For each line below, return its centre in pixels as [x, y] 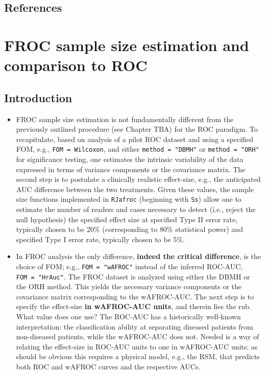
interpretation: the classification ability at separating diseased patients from [135, 326]
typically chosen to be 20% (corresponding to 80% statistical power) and [129, 229]
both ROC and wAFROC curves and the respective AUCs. [108, 367]
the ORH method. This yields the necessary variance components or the [129, 286]
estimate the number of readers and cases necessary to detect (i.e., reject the [136, 209]
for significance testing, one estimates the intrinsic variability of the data [130, 159]
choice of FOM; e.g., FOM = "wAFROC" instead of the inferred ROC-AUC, [129, 266]
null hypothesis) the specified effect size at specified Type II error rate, [127, 219]
